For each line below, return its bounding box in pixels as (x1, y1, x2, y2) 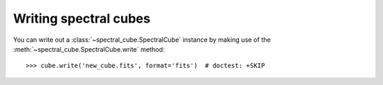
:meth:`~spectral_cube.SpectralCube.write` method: (13, 45, 165, 53)
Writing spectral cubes (13, 11, 150, 26)
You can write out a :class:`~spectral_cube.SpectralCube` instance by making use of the (13, 35, 271, 44)
